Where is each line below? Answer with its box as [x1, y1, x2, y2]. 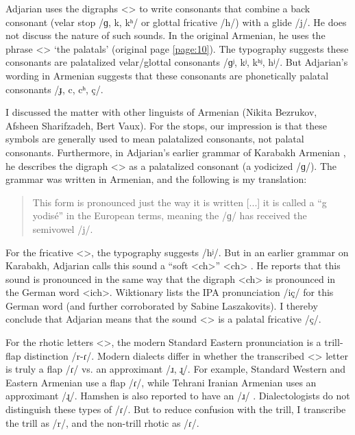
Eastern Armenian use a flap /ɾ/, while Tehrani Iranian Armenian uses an [5, 375, 317, 389]
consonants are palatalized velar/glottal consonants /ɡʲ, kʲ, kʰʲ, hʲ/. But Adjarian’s [5, 55, 348, 69]
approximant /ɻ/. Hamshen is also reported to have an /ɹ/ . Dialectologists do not [5, 388, 350, 403]
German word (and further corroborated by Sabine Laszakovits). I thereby [5, 298, 318, 312]
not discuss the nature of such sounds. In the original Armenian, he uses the [5, 28, 326, 42]
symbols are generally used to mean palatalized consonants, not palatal [5, 132, 304, 146]
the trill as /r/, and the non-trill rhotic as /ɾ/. [5, 415, 199, 430]
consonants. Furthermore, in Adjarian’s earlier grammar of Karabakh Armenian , [5, 145, 346, 159]
